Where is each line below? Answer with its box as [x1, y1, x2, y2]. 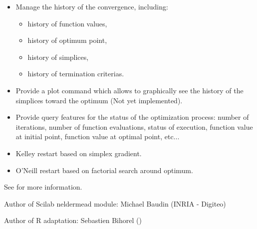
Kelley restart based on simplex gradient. [15, 148, 142, 158]
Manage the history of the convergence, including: [15, 1, 168, 11]
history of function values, [27, 18, 107, 28]
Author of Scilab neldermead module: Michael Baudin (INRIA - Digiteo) [4, 198, 226, 209]
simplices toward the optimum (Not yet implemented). [15, 95, 183, 105]
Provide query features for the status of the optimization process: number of [15, 112, 249, 122]
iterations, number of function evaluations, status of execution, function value [15, 121, 253, 132]
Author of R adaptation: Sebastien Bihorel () [4, 215, 142, 226]
